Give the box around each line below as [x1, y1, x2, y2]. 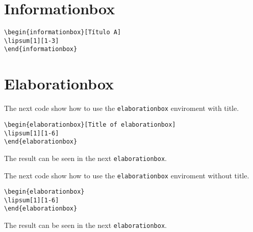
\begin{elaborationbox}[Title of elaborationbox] [4, 121, 176, 128]
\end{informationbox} [4, 45, 78, 53]
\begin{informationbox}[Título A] [4, 29, 121, 36]
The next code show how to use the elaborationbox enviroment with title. [4, 103, 239, 113]
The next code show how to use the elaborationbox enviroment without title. [4, 170, 249, 180]
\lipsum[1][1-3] [4, 37, 59, 44]
